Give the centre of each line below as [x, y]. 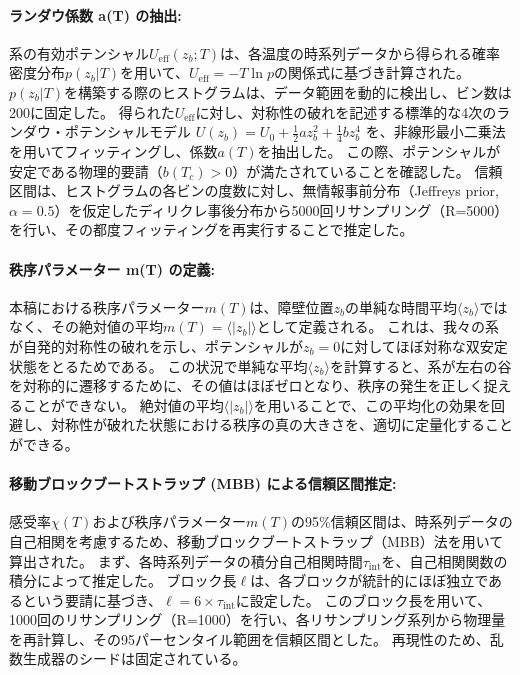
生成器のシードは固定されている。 [134, 658]
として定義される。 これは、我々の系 [378, 326]
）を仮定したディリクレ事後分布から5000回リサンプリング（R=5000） [281, 209]
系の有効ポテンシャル [79, 52]
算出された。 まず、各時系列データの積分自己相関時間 [186, 560]
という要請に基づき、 [92, 599]
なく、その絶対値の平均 [86, 326]
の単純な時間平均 [401, 306]
